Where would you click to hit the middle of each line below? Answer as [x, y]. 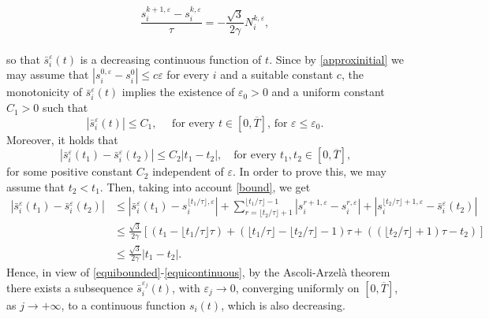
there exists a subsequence [70, 287]
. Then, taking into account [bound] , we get [205, 186]
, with [186, 287]
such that [65, 108]
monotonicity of [45, 92]
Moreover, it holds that [62, 139]
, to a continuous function [123, 304]
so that [23, 59]
